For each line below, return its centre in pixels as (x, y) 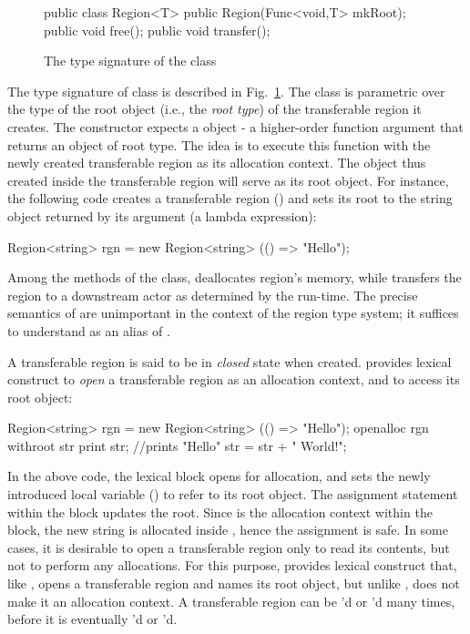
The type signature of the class (130, 61)
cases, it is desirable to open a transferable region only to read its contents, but (229, 547)
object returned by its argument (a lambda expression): (162, 215)
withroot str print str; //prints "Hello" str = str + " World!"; (177, 445)
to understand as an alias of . (89, 330)
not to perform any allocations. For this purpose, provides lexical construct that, (232, 565)
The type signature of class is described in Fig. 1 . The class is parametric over (226, 91)
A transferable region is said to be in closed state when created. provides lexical (230, 361)
